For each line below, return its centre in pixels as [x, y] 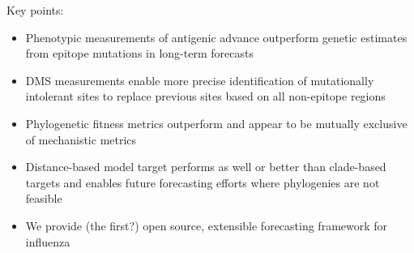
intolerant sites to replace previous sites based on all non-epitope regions [205, 96]
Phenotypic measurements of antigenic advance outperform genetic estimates [216, 37]
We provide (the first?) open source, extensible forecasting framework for [207, 225]
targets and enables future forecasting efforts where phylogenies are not [203, 182]
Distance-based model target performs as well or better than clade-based [206, 167]
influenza [48, 241]
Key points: [35, 10]
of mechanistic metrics [81, 139]
